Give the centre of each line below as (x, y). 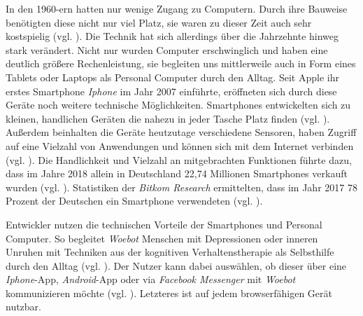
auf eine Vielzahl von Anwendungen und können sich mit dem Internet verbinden (180, 145)
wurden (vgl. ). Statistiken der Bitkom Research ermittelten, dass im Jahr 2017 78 (181, 187)
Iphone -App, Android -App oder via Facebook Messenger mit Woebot (151, 279)
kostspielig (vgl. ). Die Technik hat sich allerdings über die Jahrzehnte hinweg (172, 36)
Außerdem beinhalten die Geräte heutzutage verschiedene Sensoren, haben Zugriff (181, 132)
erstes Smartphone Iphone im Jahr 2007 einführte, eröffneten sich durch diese (171, 91)
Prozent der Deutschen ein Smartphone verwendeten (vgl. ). (134, 201)
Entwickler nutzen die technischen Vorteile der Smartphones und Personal (164, 224)
